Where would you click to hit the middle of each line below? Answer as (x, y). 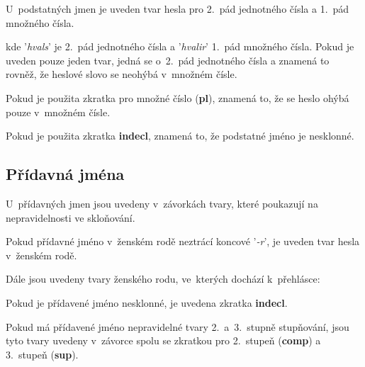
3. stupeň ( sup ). (42, 354)
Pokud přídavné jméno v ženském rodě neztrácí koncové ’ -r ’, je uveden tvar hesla (183, 241)
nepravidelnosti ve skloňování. (71, 217)
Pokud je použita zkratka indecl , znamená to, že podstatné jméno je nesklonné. (180, 136)
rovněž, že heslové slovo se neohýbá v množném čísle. (122, 74)
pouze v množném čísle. (58, 112)
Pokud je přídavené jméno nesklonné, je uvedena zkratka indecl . (147, 302)
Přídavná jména (65, 174)
